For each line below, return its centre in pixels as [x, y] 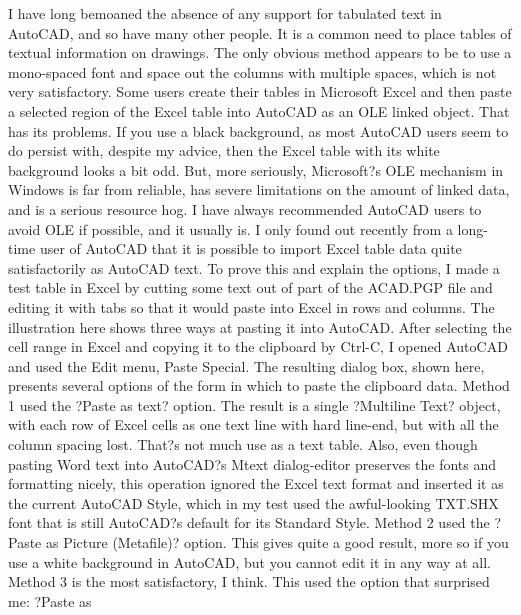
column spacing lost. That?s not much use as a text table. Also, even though [243, 444]
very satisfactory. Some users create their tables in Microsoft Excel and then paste [260, 91]
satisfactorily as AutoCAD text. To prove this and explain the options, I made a [254, 267]
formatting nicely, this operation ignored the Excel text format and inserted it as [256, 483]
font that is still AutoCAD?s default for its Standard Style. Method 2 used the [249, 522]
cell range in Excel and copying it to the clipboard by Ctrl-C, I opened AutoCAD [258, 346]
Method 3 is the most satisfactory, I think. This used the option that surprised [249, 581]
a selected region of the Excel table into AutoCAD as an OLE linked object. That [259, 110]
